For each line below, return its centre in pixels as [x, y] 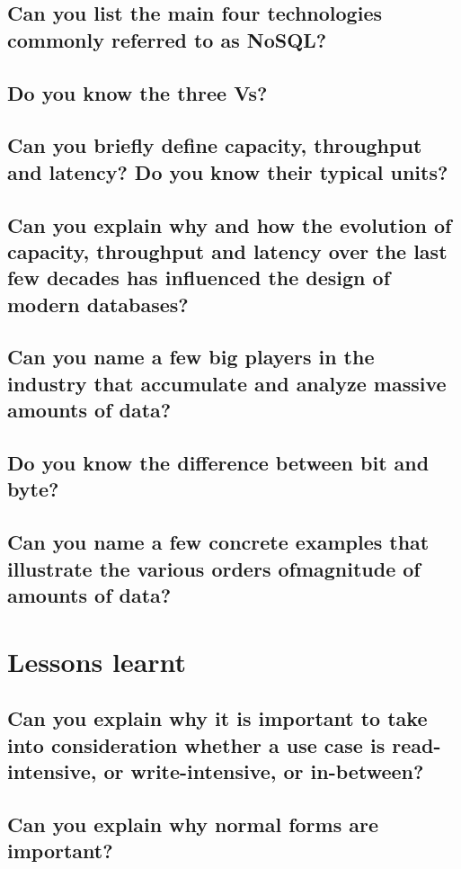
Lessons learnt [97, 661]
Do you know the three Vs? [137, 92]
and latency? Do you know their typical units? [228, 171]
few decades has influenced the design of [199, 278]
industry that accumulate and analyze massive [227, 383]
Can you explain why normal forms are [193, 824]
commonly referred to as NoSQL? [167, 39]
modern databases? [98, 304]
